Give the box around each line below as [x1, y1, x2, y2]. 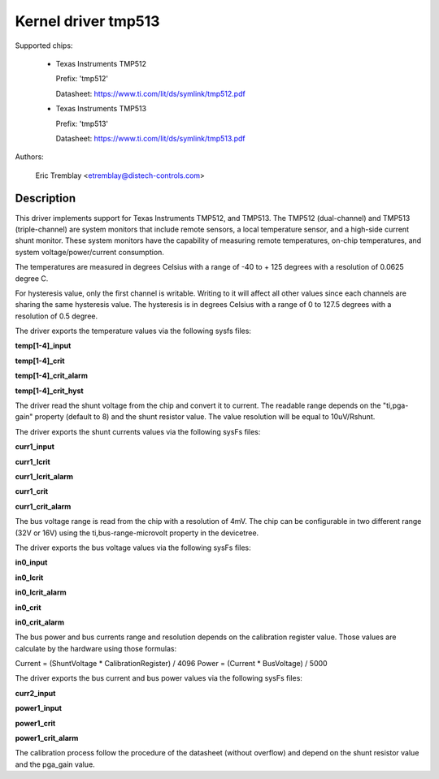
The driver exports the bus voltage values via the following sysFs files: [15, 543, 251, 552]
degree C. [15, 273, 49, 283]
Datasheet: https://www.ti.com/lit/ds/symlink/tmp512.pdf [55, 89, 246, 98]
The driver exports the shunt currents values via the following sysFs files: [15, 426, 261, 436]
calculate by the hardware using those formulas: [15, 643, 177, 653]
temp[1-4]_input [15, 341, 72, 351]
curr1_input [15, 442, 54, 452]
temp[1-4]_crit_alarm [15, 370, 89, 381]
